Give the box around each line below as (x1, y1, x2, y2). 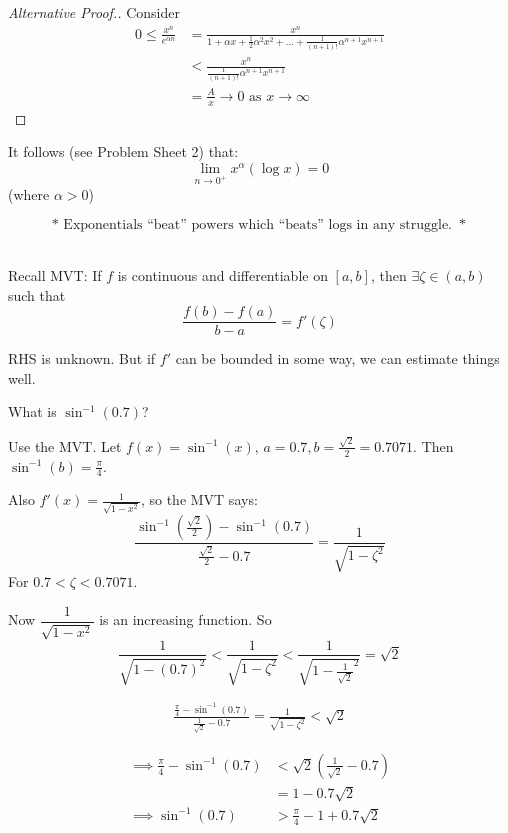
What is (8, 401, 57, 422)
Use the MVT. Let (8, 435, 122, 456)
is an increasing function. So (99, 609, 272, 630)
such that (8, 284, 66, 305)
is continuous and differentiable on (117, 264, 328, 285)
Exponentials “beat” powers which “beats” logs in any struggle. (63, 218, 452, 233)
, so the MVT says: (140, 489, 258, 510)
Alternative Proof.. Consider (8, 2, 180, 22)
